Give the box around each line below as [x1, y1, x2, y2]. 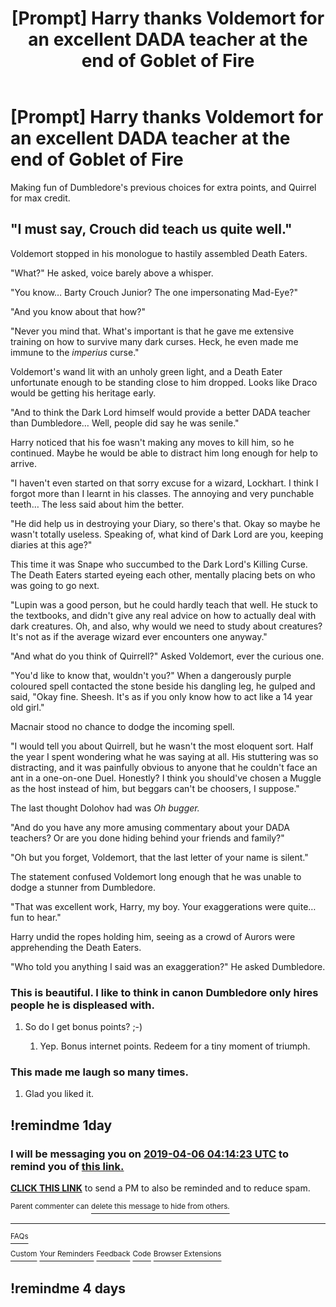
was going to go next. [10, 579, 100, 591]
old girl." [10, 701, 45, 713]
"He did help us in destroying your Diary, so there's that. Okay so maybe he [10, 517, 321, 529]
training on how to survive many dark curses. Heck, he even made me [10, 335, 299, 347]
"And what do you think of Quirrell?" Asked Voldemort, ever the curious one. [10, 650, 325, 662]
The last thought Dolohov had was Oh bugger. [10, 802, 200, 814]
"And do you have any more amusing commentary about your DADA [10, 821, 290, 833]
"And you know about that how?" [10, 305, 146, 317]
